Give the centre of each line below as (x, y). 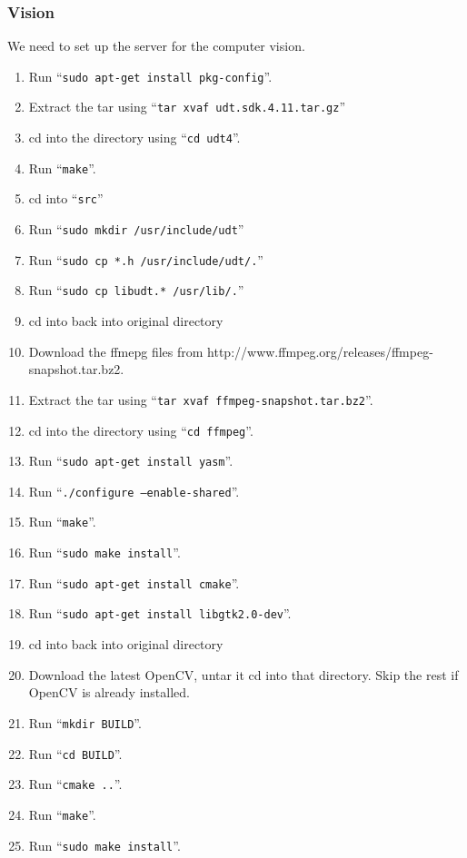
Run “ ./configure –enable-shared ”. (134, 491)
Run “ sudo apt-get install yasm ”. (131, 461)
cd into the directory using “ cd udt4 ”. (134, 138)
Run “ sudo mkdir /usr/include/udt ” (136, 229)
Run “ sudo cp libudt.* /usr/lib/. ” (136, 290)
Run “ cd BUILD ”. (75, 753)
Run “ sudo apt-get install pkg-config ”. (150, 76)
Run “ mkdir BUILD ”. (85, 722)
